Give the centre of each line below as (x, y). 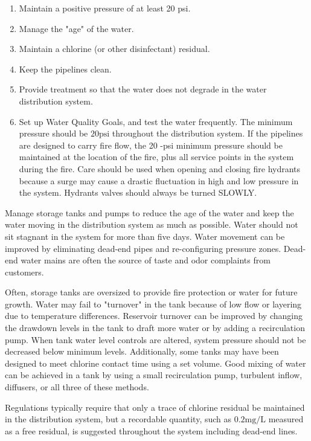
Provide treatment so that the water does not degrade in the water (143, 89)
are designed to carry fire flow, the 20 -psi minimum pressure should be (151, 145)
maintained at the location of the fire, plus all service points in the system (156, 157)
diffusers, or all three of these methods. (77, 387)
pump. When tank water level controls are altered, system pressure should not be (155, 339)
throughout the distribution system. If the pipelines (207, 133)
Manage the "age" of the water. (76, 28)
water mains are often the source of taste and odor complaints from (146, 260)
